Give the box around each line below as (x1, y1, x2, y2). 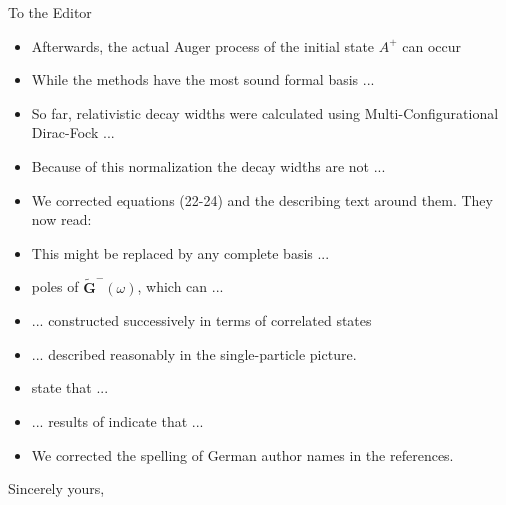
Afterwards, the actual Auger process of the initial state (31, 35, 375, 56)
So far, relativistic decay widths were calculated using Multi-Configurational (31, 102, 499, 123)
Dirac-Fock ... (31, 122, 115, 143)
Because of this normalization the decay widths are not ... (31, 155, 386, 176)
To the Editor (8, 2, 92, 22)
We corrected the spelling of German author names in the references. (31, 444, 454, 465)
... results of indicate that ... (31, 410, 204, 431)
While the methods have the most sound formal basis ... (31, 69, 375, 90)
